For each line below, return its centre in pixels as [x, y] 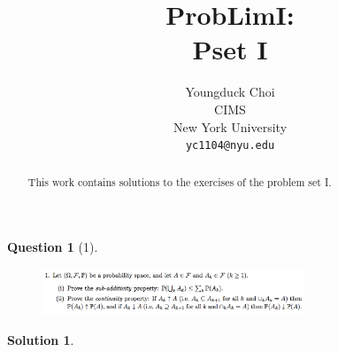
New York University [230, 126]
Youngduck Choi [230, 92]
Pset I [230, 49]
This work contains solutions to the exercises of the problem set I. [180, 181]
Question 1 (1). [53, 247]
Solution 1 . [41, 339]
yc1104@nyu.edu [230, 146]
